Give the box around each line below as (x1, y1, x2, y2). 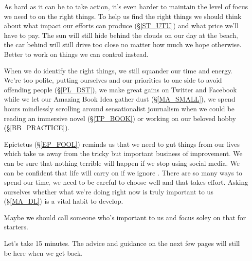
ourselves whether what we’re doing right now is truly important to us (4, 186, 214, 196)
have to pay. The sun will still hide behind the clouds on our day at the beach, (4, 30, 238, 40)
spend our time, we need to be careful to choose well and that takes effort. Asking (4, 177, 249, 187)
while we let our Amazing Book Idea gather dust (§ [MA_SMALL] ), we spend (4, 94, 235, 104)
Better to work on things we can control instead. (4, 49, 149, 59)
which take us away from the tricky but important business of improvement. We (4, 148, 243, 158)
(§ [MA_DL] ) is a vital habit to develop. (4, 196, 123, 206)
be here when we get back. (4, 247, 83, 258)
